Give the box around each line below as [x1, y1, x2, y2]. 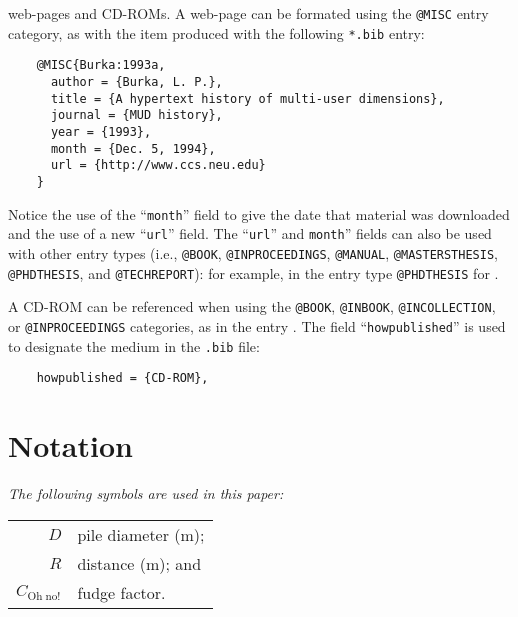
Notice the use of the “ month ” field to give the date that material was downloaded [8, 203, 510, 224]
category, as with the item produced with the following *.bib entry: [8, 22, 425, 43]
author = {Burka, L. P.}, [50, 74, 223, 89]
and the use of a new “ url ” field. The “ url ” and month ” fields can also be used [8, 223, 492, 244]
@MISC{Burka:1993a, [36, 58, 166, 73]
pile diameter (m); [77, 522, 205, 546]
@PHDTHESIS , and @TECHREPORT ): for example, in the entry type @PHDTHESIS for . [8, 262, 499, 283]
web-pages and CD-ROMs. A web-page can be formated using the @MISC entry [8, 3, 489, 23]
